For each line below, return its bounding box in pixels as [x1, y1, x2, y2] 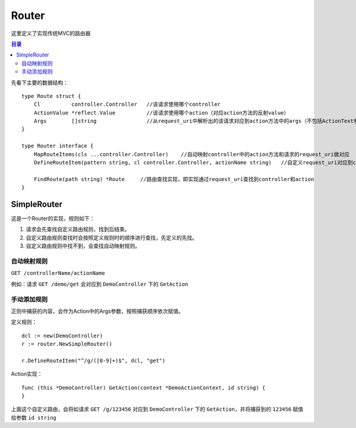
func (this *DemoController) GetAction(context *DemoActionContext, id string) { [21, 384, 266, 391]
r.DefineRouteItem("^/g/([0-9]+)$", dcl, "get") [21, 357, 166, 364]
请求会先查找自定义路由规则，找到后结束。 [26, 226, 130, 233]
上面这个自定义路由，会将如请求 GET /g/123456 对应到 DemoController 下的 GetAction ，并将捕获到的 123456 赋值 [11, 405, 304, 413]
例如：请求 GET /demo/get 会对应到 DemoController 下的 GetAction [11, 280, 189, 287]
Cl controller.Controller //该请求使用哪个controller [33, 101, 221, 108]
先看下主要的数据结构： [11, 79, 68, 86]
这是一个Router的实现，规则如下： [11, 215, 95, 222]
